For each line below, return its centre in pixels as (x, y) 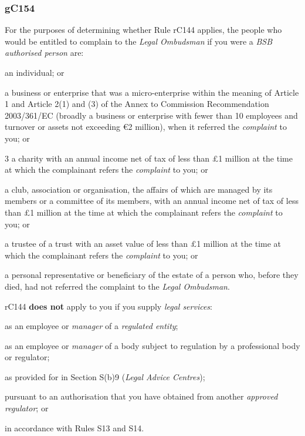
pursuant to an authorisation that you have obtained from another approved (141, 396)
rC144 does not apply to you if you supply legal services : (109, 306)
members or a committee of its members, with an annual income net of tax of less (152, 201)
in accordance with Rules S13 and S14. (74, 427)
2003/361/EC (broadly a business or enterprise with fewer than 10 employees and (151, 115)
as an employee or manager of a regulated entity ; (91, 326)
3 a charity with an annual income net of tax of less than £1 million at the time (149, 158)
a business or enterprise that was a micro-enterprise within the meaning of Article (152, 92)
